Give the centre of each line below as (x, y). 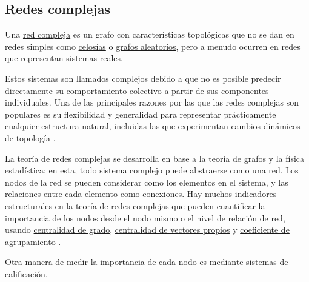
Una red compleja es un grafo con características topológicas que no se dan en (150, 34)
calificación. (26, 273)
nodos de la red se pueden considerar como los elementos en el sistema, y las (147, 182)
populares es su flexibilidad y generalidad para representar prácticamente (141, 114)
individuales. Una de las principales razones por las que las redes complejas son (152, 102)
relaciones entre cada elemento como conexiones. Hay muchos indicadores (141, 194)
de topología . (30, 137)
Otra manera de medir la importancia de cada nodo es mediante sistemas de (147, 262)
